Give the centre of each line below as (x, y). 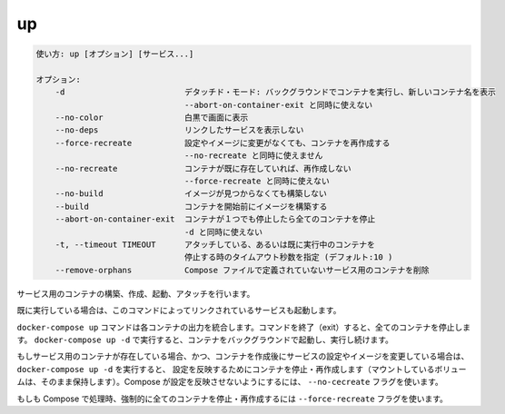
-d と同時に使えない (223, 232)
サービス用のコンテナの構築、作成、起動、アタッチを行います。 (136, 293)
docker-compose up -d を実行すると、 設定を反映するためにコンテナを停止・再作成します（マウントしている (226, 369)
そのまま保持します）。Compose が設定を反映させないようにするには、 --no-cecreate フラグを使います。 (242, 382)
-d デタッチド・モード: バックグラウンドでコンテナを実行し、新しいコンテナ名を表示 (276, 92)
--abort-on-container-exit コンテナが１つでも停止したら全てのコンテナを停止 (215, 219)
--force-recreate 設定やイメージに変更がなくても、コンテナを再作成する (223, 143)
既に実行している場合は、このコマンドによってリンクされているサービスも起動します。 (179, 310)
